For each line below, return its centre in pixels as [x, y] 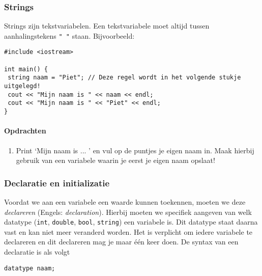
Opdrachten [25, 131]
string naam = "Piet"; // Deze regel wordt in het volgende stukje [124, 78]
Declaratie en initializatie [57, 183]
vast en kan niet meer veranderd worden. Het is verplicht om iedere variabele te [128, 231]
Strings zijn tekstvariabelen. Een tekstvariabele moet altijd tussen [107, 26]
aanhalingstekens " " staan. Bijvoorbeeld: [69, 35]
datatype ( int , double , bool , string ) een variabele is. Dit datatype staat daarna [131, 222]
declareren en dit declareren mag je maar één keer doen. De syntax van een [121, 242]
